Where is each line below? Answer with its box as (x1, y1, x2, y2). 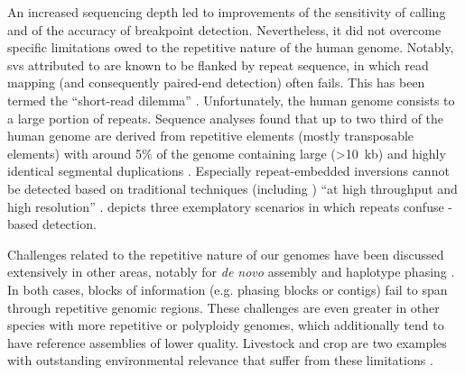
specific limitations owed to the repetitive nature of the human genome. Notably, (7, 38, 454, 57)
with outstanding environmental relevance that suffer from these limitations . (7, 351, 433, 370)
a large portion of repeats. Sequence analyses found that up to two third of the (7, 108, 444, 127)
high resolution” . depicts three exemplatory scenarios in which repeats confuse (7, 197, 444, 215)
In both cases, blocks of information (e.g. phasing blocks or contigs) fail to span (7, 279, 448, 298)
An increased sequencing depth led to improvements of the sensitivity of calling (7, 3, 446, 21)
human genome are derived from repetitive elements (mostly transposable (7, 126, 414, 145)
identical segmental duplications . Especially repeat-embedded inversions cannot (7, 161, 450, 180)
